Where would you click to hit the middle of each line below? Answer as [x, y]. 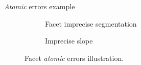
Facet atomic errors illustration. [74, 58]
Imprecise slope [69, 41]
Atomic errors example [40, 6]
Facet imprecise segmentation [91, 23]
